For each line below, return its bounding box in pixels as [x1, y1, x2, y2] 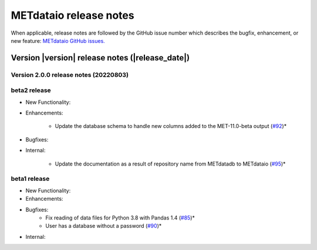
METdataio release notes [11, 9, 134, 22]
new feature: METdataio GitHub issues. [11, 37, 105, 44]
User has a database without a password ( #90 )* [45, 222, 162, 229]
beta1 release [11, 175, 50, 183]
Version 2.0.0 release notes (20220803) [11, 70, 129, 79]
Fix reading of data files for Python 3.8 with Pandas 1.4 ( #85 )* [45, 214, 195, 221]
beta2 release [11, 86, 51, 94]
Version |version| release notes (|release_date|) [11, 53, 190, 63]
